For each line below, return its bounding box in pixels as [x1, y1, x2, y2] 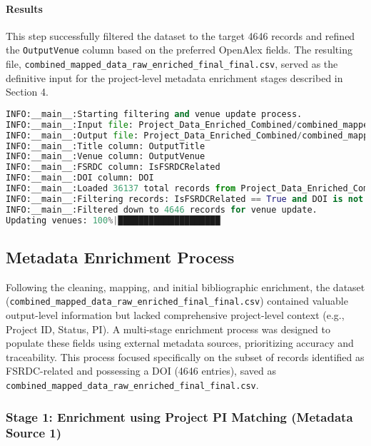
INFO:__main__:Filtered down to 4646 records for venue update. [6, 204, 317, 215]
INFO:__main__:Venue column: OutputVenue [6, 151, 205, 162]
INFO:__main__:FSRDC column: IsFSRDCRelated [6, 162, 220, 173]
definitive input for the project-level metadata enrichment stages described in [6, 70, 343, 85]
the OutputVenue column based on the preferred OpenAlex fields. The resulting [6, 42, 352, 57]
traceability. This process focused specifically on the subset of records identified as [6, 349, 365, 364]
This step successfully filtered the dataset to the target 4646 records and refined [6, 28, 355, 43]
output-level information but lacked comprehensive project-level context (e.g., [6, 307, 345, 322]
